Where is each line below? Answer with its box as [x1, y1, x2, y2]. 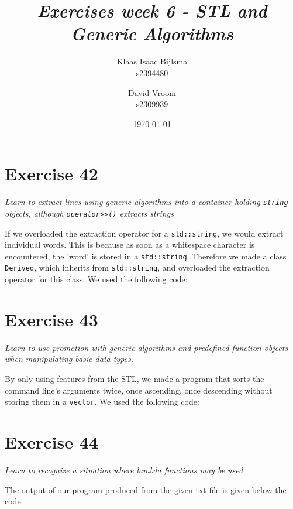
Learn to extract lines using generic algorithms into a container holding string [5, 196, 288, 208]
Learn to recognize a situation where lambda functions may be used [5, 463, 243, 476]
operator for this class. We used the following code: [5, 273, 188, 285]
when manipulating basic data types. [5, 353, 134, 365]
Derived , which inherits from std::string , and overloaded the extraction [5, 261, 270, 274]
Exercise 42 [5, 162, 98, 186]
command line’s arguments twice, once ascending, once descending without [5, 384, 273, 396]
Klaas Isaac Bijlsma [116, 55, 188, 67]
